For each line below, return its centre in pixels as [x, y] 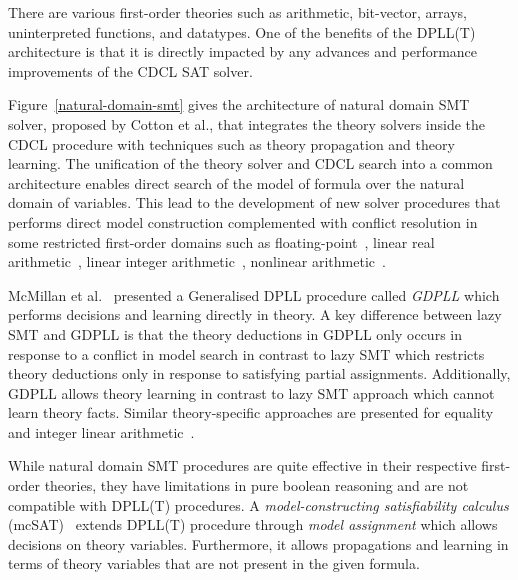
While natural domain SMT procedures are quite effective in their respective [242, 465]
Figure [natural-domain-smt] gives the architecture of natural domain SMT [239, 104]
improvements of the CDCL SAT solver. [130, 70]
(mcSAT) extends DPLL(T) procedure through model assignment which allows [253, 524]
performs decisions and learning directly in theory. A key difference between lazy [255, 314]
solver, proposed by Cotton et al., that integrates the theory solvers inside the [247, 123]
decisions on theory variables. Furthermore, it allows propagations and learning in [258, 543]
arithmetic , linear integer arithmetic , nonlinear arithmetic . [197, 261]
